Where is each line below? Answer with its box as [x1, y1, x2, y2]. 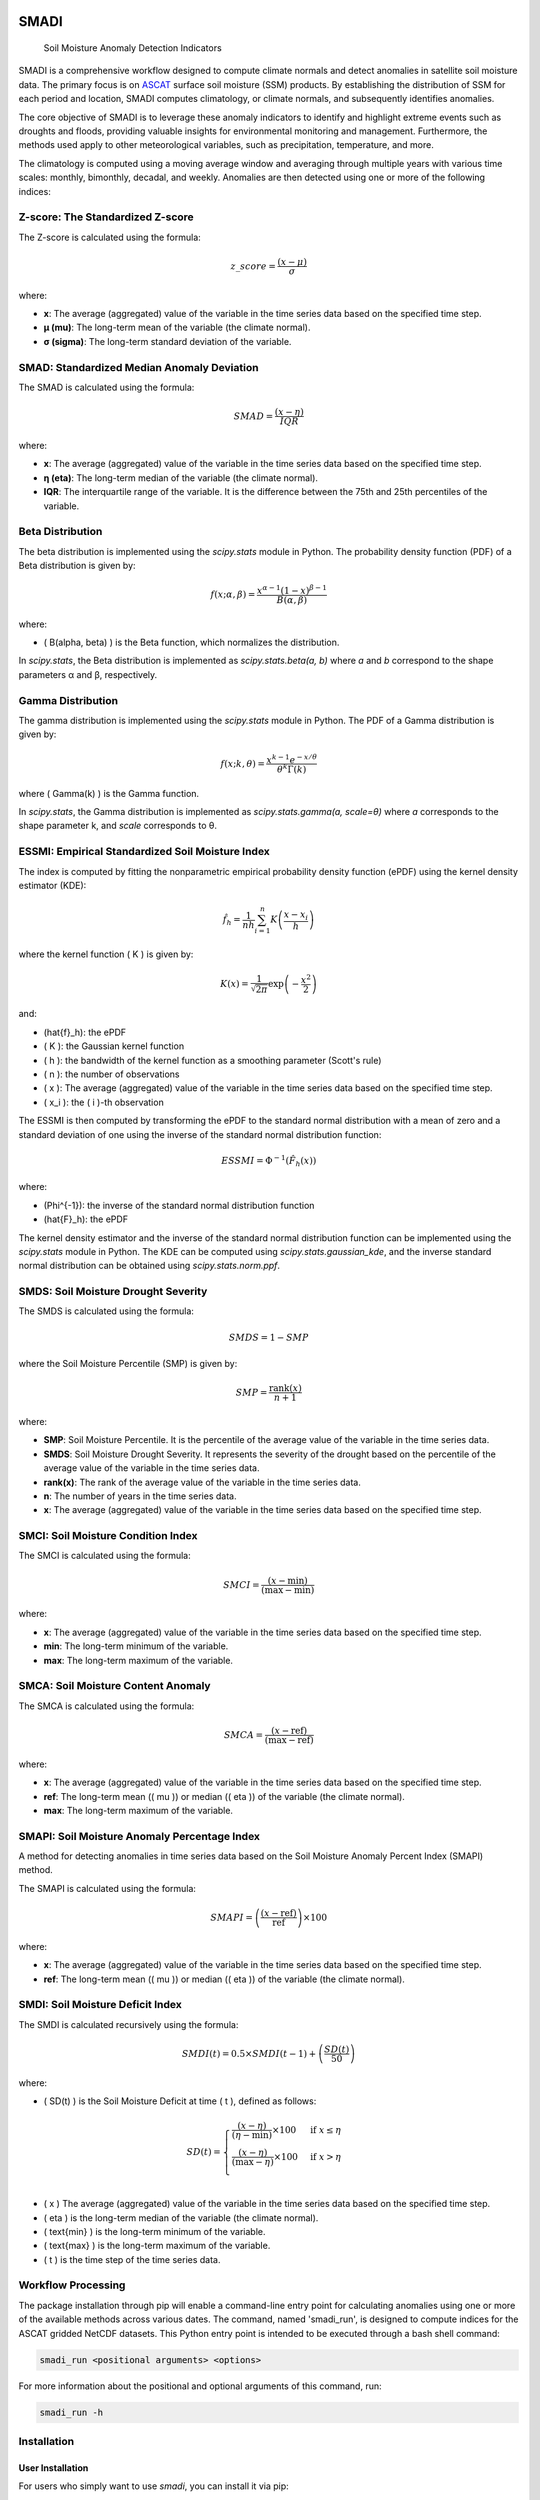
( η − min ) [231, 2130, 273, 2141]
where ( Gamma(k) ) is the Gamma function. [18, 787, 200, 799]
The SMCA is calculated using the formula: [18, 1700, 195, 1712]
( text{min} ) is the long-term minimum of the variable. [43, 2225, 266, 2237]
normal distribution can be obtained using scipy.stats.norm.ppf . [18, 1260, 280, 1272]
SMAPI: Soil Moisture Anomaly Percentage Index [18, 1829, 260, 1843]
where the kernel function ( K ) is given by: [18, 948, 194, 960]
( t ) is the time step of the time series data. [43, 2253, 221, 2265]
